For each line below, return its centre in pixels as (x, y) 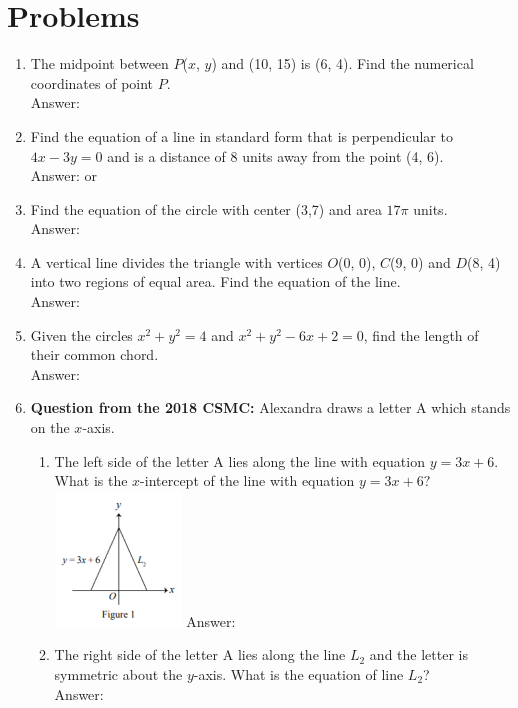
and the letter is (418, 654)
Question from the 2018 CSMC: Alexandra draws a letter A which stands (270, 407)
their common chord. (94, 354)
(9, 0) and (420, 261)
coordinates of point (92, 82)
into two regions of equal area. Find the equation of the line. (215, 281)
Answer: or (64, 175)
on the (50, 427)
